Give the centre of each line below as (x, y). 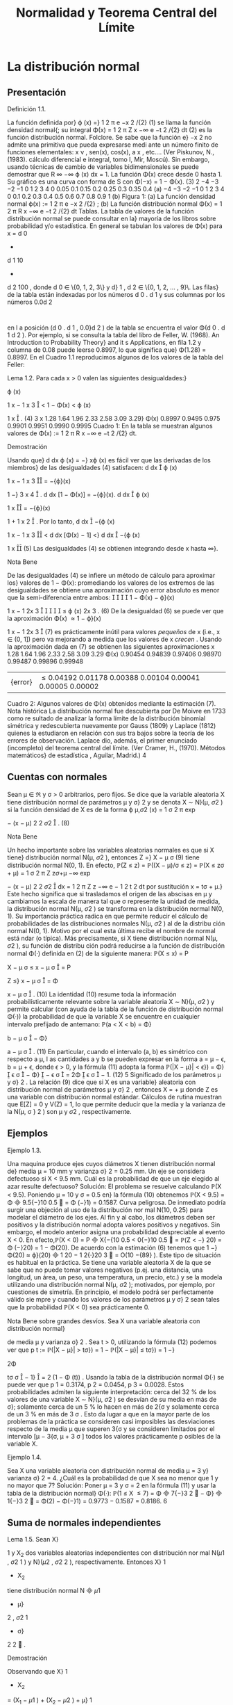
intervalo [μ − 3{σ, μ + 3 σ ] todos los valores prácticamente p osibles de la (114, 1436)
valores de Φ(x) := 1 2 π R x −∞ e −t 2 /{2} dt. (72, 433)
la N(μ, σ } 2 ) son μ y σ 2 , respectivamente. (69, 1111)
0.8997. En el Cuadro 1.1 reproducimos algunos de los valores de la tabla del (115, 357)
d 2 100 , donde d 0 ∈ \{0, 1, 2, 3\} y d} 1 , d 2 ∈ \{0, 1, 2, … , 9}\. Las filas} (113, 287)
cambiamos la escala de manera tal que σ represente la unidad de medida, (114, 901)
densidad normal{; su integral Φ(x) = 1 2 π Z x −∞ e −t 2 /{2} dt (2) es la (110, 130)
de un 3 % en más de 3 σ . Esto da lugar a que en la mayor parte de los (109, 1414)
